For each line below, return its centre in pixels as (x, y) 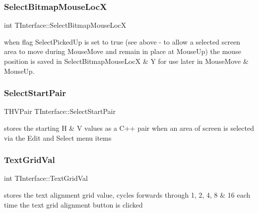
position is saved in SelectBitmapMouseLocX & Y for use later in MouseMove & (126, 61)
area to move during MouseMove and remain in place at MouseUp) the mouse (123, 51)
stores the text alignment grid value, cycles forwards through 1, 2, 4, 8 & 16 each (127, 195)
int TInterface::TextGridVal (46, 178)
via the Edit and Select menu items (58, 137)
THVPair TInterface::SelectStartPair (60, 111)
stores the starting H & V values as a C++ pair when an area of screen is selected (129, 128)
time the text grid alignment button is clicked (73, 204)
